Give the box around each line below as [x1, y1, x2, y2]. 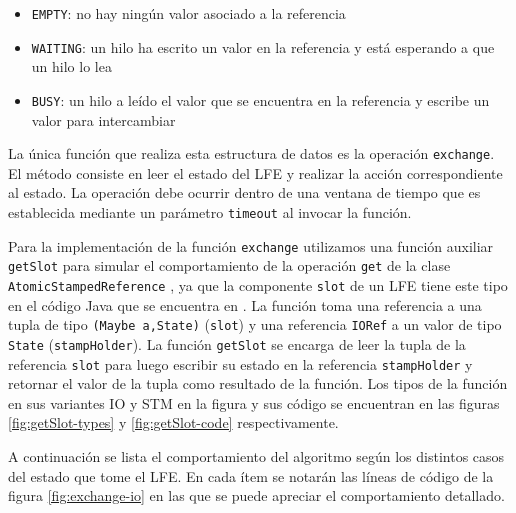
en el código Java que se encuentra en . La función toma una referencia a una [8, 294, 482, 315]
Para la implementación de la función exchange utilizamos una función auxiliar [8, 235, 494, 256]
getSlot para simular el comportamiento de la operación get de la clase [8, 255, 451, 276]
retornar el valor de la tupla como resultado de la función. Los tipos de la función [8, 373, 508, 394]
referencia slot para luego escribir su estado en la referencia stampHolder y [8, 353, 473, 374]
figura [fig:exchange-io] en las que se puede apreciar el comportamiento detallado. [8, 485, 505, 506]
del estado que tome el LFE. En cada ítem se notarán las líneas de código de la [8, 465, 494, 486]
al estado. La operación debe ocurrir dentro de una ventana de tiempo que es [8, 182, 481, 203]
